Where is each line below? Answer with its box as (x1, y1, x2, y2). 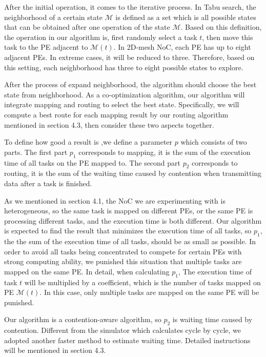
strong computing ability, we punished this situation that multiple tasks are (4, 256, 242, 267)
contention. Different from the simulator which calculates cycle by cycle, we (4, 325, 241, 335)
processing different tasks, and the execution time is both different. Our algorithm (4, 215, 262, 226)
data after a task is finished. (4, 177, 92, 188)
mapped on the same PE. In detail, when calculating (4, 266, 170, 276)
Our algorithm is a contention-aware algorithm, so (4, 314, 161, 325)
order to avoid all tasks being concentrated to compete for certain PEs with (4, 246, 242, 256)
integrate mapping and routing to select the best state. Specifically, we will (4, 99, 239, 110)
